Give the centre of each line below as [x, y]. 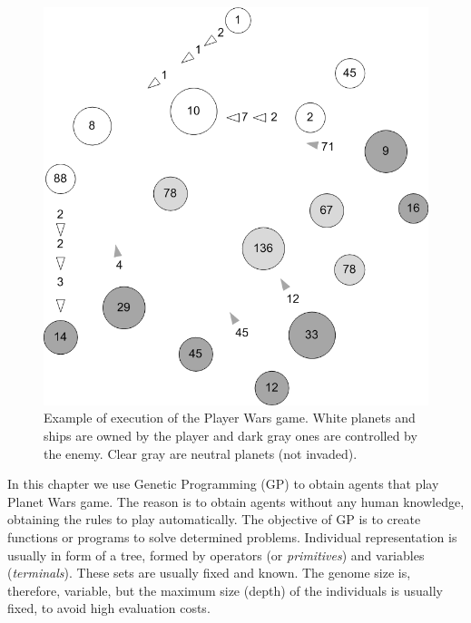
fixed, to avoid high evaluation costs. [109, 608]
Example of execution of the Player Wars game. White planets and [230, 418]
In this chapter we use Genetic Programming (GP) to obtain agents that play [223, 484]
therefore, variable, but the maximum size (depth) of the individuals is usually [225, 590]
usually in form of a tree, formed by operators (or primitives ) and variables [216, 555]
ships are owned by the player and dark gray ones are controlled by [231, 435]
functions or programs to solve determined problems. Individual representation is [232, 536]
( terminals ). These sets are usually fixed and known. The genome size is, [209, 573]
